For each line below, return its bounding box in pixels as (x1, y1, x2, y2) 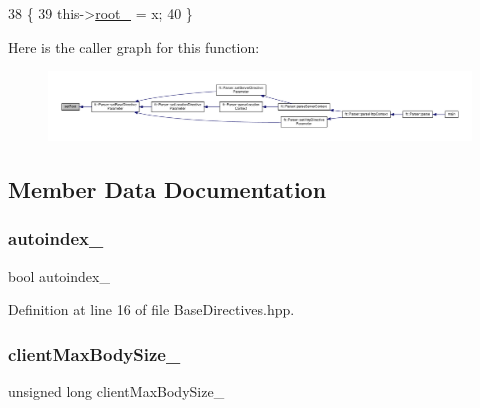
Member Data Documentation (8, 174, 327, 205)
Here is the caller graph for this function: (8, 36, 260, 57)
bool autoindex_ (8, 265, 110, 286)
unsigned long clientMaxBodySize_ (8, 381, 225, 402)
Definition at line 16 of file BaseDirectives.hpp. (8, 299, 295, 320)
